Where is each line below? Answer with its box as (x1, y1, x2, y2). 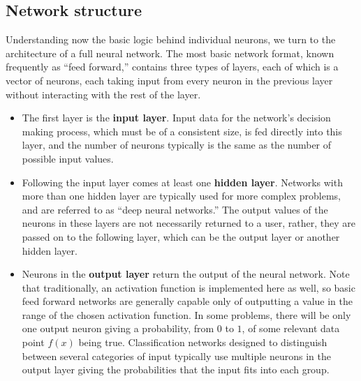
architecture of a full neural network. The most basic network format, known (6, 45, 334, 60)
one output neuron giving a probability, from (22, 321, 214, 336)
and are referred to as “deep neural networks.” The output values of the (22, 202, 328, 216)
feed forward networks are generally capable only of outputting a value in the (22, 294, 353, 308)
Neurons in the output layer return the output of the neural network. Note (22, 267, 350, 281)
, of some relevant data (242, 321, 340, 336)
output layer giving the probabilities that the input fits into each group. (22, 362, 330, 377)
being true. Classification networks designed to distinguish (78, 335, 327, 350)
